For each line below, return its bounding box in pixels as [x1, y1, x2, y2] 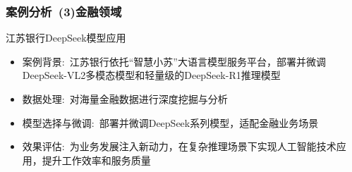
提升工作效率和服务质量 [42, 152, 151, 167]
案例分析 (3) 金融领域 [6, 2, 122, 20]
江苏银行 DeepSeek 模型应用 [6, 30, 126, 45]
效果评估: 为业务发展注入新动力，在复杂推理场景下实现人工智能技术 [22, 139, 336, 154]
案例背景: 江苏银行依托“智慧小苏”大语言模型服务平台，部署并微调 [22, 54, 326, 68]
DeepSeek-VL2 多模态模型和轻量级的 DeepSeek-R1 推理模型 [22, 68, 281, 82]
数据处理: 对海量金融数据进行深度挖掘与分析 [22, 92, 228, 106]
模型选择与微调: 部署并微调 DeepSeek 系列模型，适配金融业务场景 [22, 115, 319, 130]
